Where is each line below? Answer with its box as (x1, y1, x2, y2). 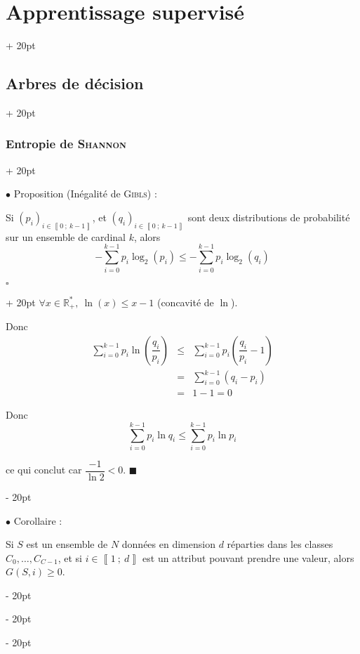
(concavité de (156, 294, 214, 309)
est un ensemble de (26, 537, 108, 551)
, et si (58, 550, 82, 565)
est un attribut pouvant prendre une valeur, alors (142, 550, 354, 565)
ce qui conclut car (6, 462, 82, 477)
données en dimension (121, 537, 215, 551)
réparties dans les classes (227, 537, 333, 551)
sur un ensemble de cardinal (6, 229, 126, 244)
